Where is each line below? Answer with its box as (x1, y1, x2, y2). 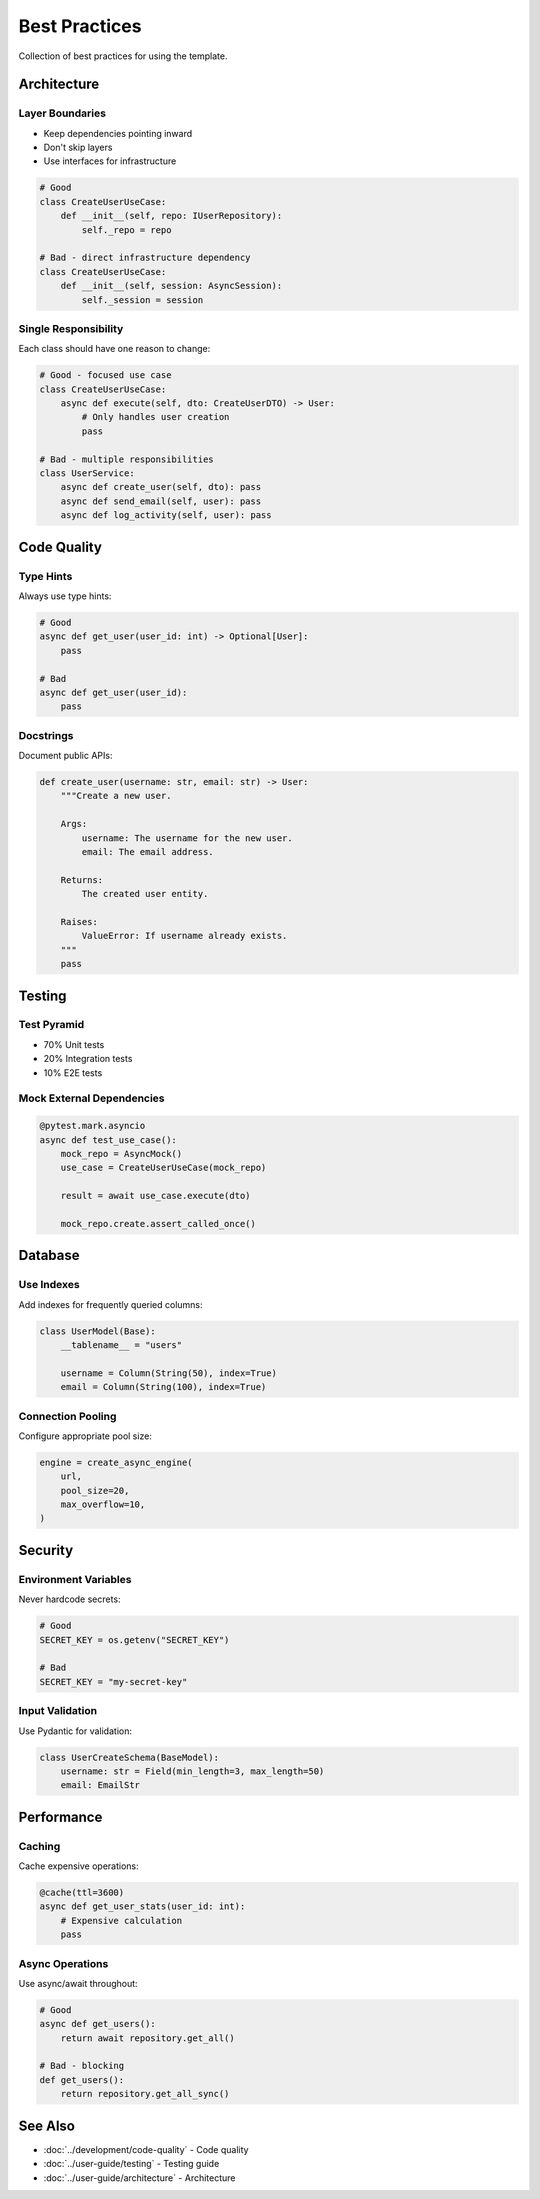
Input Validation (18, 1704, 98, 1718)
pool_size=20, (60, 1485, 130, 1496)
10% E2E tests (43, 1066, 103, 1079)
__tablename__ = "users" (60, 1340, 183, 1351)
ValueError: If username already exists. (81, 930, 288, 942)
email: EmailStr (60, 1780, 140, 1791)
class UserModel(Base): (39, 1325, 157, 1337)
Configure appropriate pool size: (18, 1430, 152, 1442)
